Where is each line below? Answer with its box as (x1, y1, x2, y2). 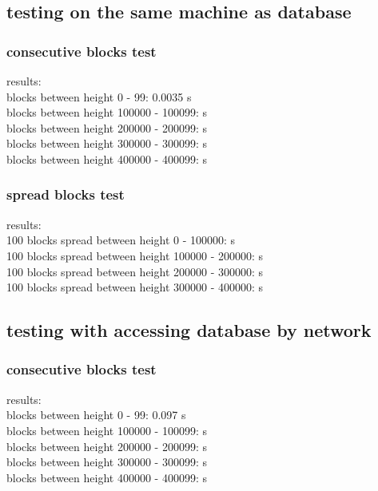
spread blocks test (6, 184, 125, 204)
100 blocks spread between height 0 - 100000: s (6, 232, 236, 248)
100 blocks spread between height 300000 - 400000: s (6, 279, 264, 295)
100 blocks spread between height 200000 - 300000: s (6, 263, 264, 279)
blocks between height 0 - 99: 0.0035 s (6, 88, 192, 105)
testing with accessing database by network (6, 318, 372, 343)
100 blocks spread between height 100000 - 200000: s (6, 247, 264, 263)
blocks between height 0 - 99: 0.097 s (6, 406, 186, 423)
